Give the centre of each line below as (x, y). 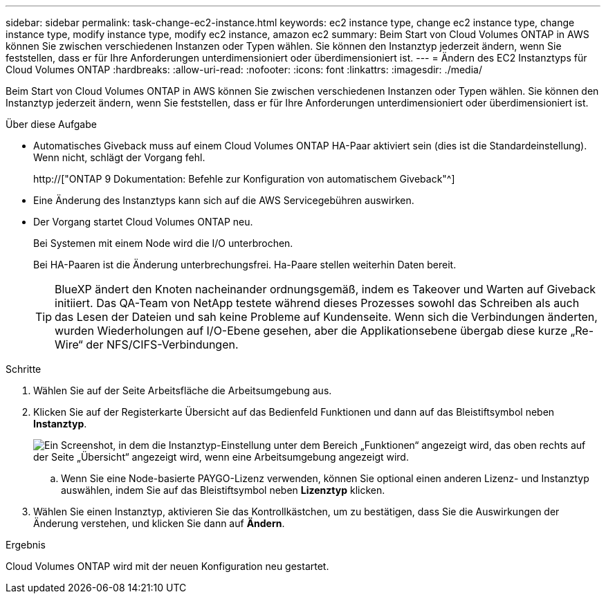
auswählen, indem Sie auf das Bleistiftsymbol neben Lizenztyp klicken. (223, 490)
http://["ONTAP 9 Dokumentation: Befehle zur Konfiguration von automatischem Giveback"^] (244, 179)
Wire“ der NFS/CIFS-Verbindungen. (147, 344)
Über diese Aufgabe (51, 124)
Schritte (24, 369)
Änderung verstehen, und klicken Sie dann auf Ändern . (159, 523)
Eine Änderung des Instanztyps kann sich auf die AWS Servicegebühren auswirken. (224, 200)
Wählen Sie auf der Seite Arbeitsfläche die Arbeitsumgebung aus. (183, 390)
